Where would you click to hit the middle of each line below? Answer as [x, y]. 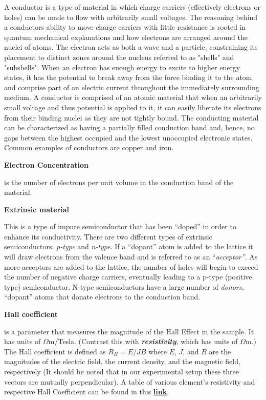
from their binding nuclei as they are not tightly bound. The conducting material [131, 117]
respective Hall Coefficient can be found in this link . [87, 392]
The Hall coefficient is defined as [55, 351]
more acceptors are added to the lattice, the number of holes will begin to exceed [131, 266]
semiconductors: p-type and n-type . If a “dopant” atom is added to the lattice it [129, 246]
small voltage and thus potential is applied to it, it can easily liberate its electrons [133, 107]
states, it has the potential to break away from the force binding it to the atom [128, 77]
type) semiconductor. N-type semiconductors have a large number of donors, [124, 286]
